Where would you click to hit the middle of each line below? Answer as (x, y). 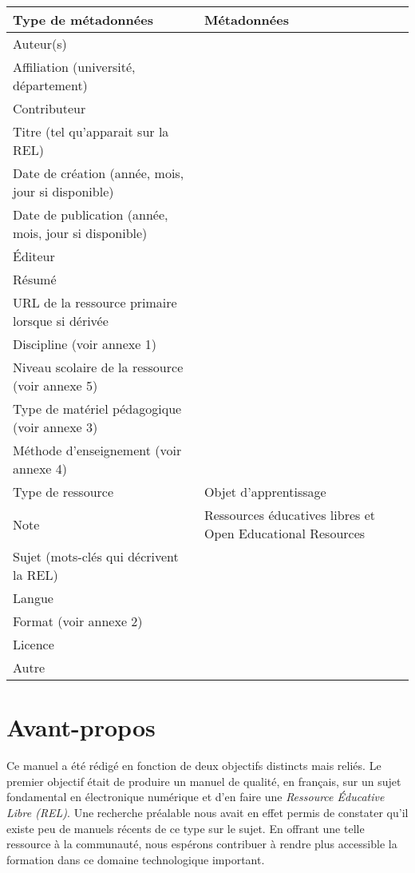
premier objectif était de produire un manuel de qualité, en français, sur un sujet (204, 781)
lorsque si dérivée (61, 321)
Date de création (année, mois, (99, 173)
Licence (34, 644)
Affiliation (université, (74, 67)
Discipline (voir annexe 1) (85, 344)
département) (50, 85)
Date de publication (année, (91, 214)
